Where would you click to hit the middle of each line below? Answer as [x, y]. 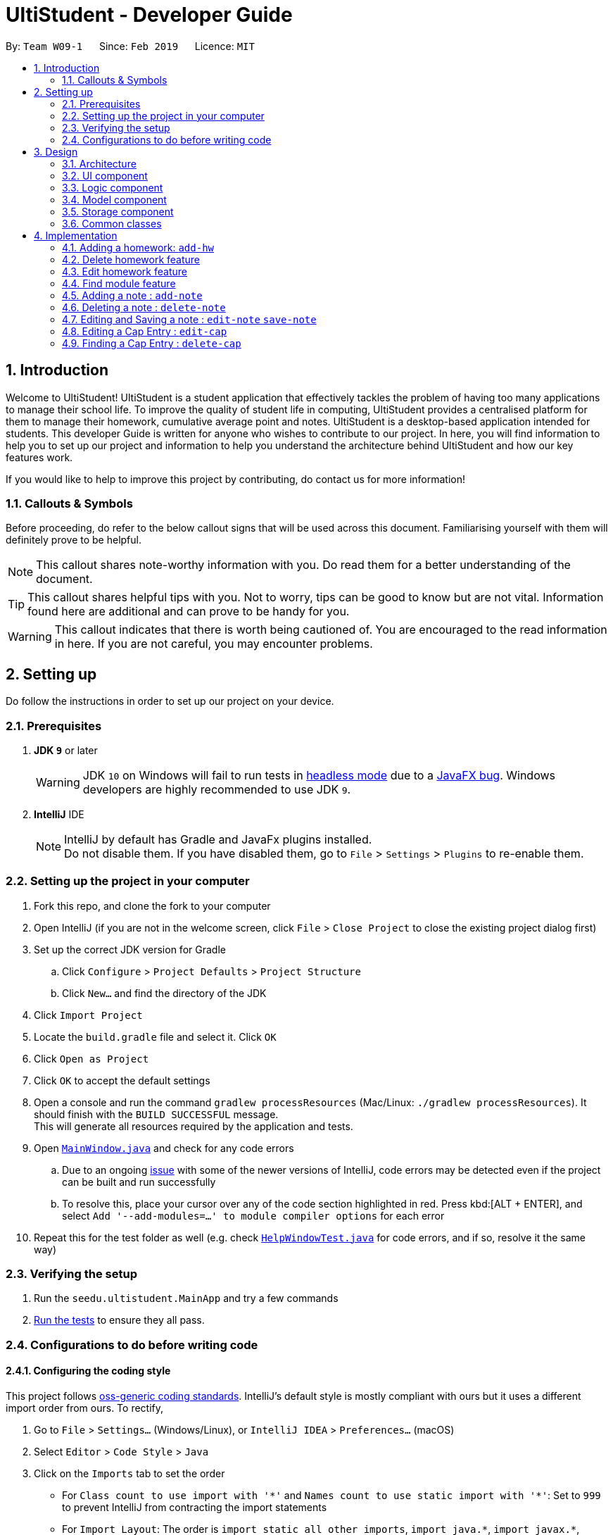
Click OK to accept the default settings [122, 1080]
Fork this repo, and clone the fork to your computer [152, 906]
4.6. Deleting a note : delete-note [144, 307]
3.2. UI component [105, 175]
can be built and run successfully [139, 1182]
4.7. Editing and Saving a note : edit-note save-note [189, 319]
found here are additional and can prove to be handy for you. [189, 612]
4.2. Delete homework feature [131, 259]
